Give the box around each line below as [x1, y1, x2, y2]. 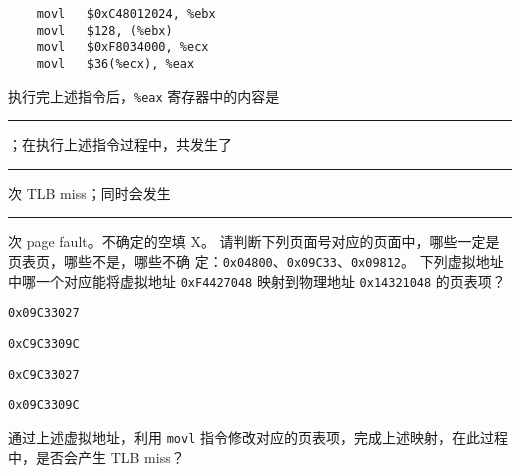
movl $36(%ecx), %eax [36, 56, 195, 71]
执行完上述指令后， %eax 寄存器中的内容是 [8, 85, 280, 106]
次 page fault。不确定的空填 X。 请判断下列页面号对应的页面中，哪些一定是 [8, 231, 500, 252]
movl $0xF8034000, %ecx [36, 40, 209, 55]
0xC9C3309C [8, 337, 80, 352]
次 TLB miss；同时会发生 [8, 182, 171, 203]
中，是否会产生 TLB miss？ [8, 446, 185, 467]
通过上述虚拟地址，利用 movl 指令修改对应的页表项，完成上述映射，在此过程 [8, 427, 508, 447]
